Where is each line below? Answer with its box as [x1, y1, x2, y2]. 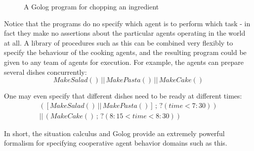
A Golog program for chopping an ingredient [24, 1, 159, 11]
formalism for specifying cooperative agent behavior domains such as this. [4, 138, 227, 148]
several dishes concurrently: [4, 66, 87, 77]
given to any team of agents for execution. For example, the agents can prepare [4, 56, 244, 67]
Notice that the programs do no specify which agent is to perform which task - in [4, 18, 251, 28]
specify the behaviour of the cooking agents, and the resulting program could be [4, 47, 247, 57]
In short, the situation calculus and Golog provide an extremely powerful [4, 128, 225, 138]
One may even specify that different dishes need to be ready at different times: [4, 91, 242, 101]
